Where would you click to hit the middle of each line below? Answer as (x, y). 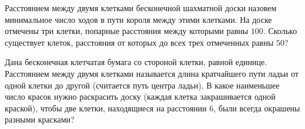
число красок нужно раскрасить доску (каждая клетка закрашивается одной (140, 96)
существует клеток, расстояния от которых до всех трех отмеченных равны (139, 42)
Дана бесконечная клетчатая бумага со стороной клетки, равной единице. (136, 62)
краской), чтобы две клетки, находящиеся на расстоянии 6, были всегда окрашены (152, 108)
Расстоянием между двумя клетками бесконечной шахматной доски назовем (141, 8)
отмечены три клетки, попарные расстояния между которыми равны (127, 31)
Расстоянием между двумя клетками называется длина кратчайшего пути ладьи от (152, 73)
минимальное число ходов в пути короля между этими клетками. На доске (138, 19)
